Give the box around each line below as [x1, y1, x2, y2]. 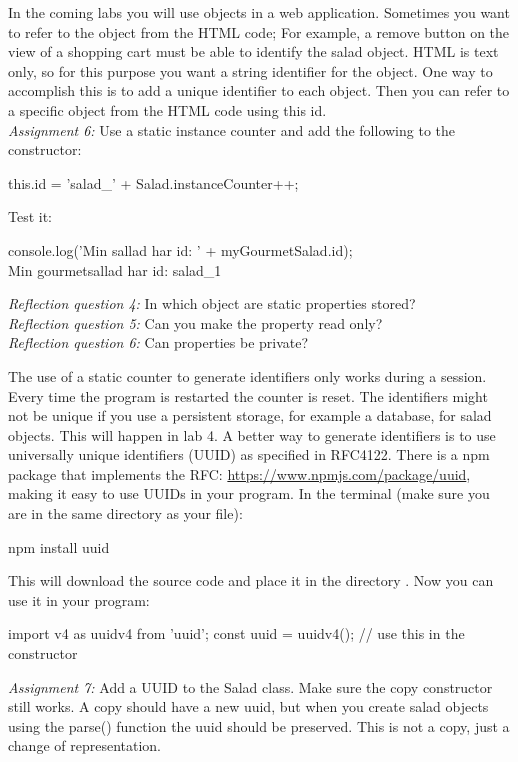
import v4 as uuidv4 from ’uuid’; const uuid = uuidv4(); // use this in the [8, 623, 465, 644]
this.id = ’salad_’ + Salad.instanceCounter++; [8, 172, 299, 193]
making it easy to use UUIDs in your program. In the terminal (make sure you [8, 483, 490, 504]
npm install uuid [8, 536, 110, 557]
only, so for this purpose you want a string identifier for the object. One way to [8, 60, 493, 81]
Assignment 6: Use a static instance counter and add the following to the [8, 119, 455, 140]
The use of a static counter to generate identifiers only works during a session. [8, 365, 487, 386]
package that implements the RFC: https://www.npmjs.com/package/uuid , [8, 463, 471, 484]
